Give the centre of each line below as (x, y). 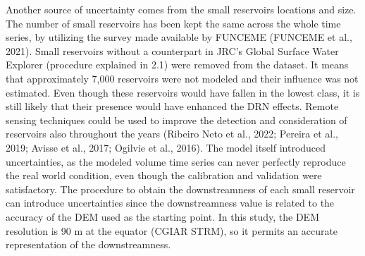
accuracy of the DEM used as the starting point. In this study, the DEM (162, 216)
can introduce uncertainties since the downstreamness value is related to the (170, 203)
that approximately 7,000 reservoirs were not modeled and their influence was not (182, 78)
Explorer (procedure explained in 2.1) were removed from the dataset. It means (177, 65)
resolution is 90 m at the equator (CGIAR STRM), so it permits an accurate (172, 230)
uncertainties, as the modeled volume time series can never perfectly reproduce (176, 161)
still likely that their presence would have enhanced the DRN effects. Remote (172, 106)
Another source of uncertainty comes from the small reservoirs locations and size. (181, 9)
